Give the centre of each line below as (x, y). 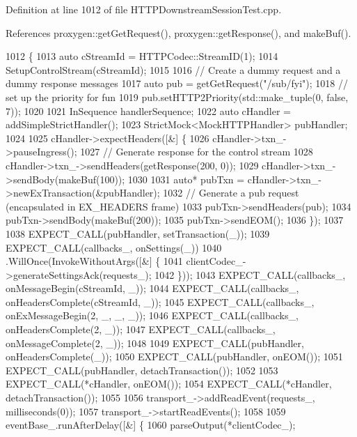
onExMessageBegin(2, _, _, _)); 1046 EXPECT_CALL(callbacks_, (152, 315)
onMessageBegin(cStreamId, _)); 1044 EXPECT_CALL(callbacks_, (152, 288)
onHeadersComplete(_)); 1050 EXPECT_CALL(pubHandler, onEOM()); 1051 (174, 356)
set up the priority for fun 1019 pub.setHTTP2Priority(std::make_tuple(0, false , (177, 97)
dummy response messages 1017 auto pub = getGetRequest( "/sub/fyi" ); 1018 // (177, 83)
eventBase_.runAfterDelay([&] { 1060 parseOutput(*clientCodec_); (151, 425)
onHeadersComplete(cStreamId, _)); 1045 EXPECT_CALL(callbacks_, (160, 301)
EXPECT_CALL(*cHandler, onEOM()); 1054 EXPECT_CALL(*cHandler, (169, 384)
